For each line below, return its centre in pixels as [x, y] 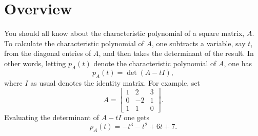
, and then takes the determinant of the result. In [176, 53]
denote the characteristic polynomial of [155, 63]
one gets [137, 117]
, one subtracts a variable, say [199, 43]
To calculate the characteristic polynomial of [74, 43]
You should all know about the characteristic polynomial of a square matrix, [124, 33]
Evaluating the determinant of [52, 117]
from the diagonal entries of [48, 53]
